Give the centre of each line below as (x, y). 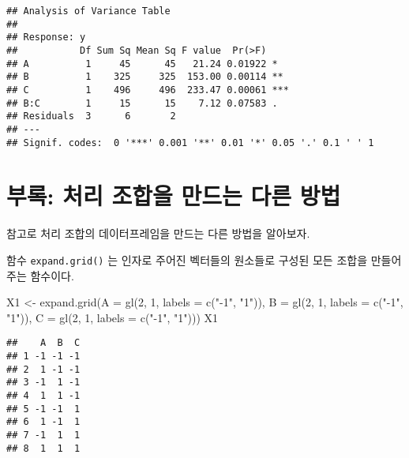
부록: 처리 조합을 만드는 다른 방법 (174, 195)
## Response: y (46, 38)
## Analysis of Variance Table (88, 11)
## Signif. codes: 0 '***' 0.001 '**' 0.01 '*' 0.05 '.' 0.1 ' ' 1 (190, 143)
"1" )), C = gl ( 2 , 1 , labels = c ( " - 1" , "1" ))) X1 (113, 317)
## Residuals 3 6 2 (91, 116)
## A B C (43, 343)
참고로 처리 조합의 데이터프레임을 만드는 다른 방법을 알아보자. (158, 233)
